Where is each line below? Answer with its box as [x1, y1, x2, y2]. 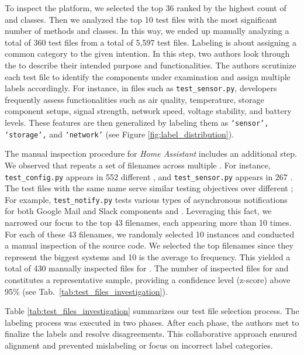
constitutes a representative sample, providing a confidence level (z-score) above [5, 273, 291, 285]
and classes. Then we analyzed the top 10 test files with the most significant [5, 13, 277, 25]
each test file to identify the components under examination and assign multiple [5, 70, 291, 82]
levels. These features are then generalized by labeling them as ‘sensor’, [5, 116, 269, 128]
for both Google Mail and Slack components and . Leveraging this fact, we [5, 205, 272, 217]
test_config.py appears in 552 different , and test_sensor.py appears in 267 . [5, 170, 293, 182]
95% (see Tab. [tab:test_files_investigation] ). [5, 285, 168, 297]
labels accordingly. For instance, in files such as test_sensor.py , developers [5, 82, 277, 94]
